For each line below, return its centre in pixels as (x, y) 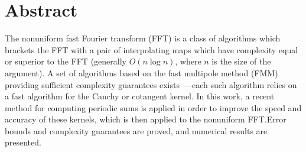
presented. (23, 142)
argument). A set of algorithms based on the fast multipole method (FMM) (141, 72)
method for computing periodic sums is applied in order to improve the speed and (153, 107)
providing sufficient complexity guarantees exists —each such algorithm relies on (151, 84)
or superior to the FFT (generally (66, 61)
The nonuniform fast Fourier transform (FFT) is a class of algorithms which (143, 38)
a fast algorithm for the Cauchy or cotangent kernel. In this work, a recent (140, 96)
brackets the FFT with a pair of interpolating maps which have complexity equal (152, 49)
